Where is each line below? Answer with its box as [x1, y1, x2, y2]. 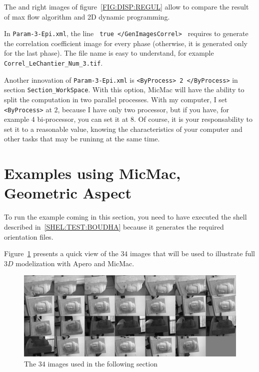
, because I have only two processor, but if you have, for [57, 104, 229, 114]
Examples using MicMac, [4, 163, 181, 183]
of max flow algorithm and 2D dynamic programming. [4, 11, 170, 22]
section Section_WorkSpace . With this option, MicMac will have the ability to [4, 84, 244, 95]
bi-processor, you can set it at [37, 114, 128, 124]
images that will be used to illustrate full [130, 248, 255, 259]
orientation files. [4, 231, 53, 242]
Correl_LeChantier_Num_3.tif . [4, 58, 103, 68]
